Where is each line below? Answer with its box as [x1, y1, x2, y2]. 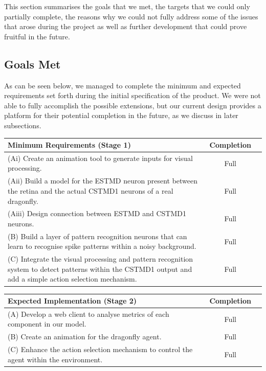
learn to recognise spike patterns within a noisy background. [8, 241, 196, 251]
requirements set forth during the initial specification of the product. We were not [4, 90, 261, 101]
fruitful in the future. [4, 31, 70, 41]
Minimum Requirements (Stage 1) [8, 140, 131, 150]
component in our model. [8, 318, 86, 329]
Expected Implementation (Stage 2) [8, 295, 137, 306]
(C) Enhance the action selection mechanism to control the [8, 344, 193, 355]
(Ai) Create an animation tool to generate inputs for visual [8, 152, 193, 163]
